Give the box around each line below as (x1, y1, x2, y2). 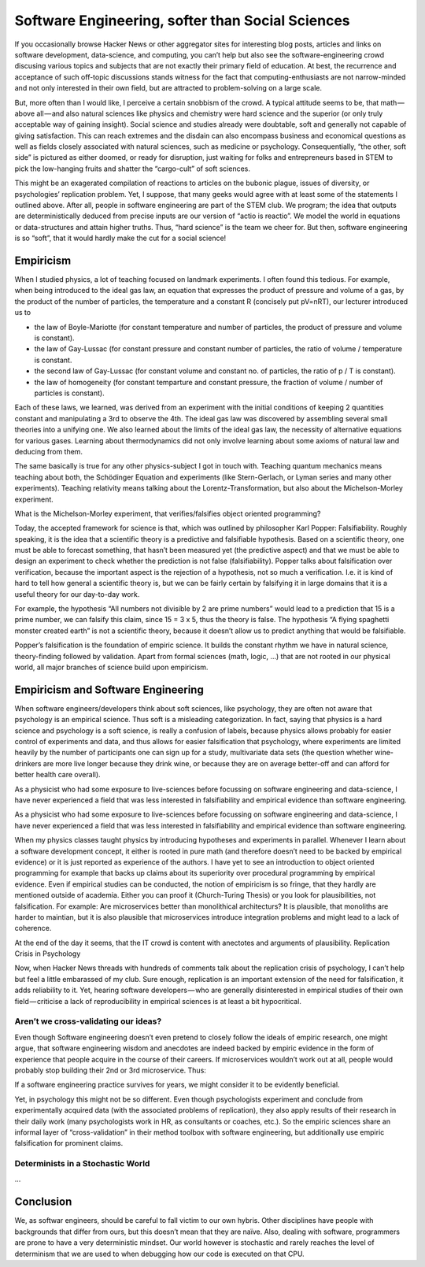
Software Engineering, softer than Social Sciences (14, 12, 350, 29)
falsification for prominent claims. (14, 1139, 124, 1148)
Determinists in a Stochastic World (14, 1158, 150, 1169)
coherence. (14, 924, 52, 933)
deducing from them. (14, 446, 83, 456)
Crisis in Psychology (14, 949, 81, 958)
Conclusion (14, 1195, 72, 1209)
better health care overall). (14, 770, 102, 780)
